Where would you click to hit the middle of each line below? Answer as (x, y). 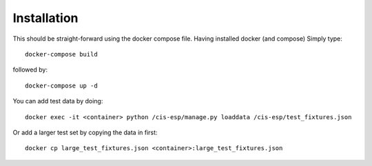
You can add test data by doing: (58, 101)
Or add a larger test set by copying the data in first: (85, 132)
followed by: (30, 70)
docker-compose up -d (61, 85)
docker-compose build (61, 54)
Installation (45, 18)
